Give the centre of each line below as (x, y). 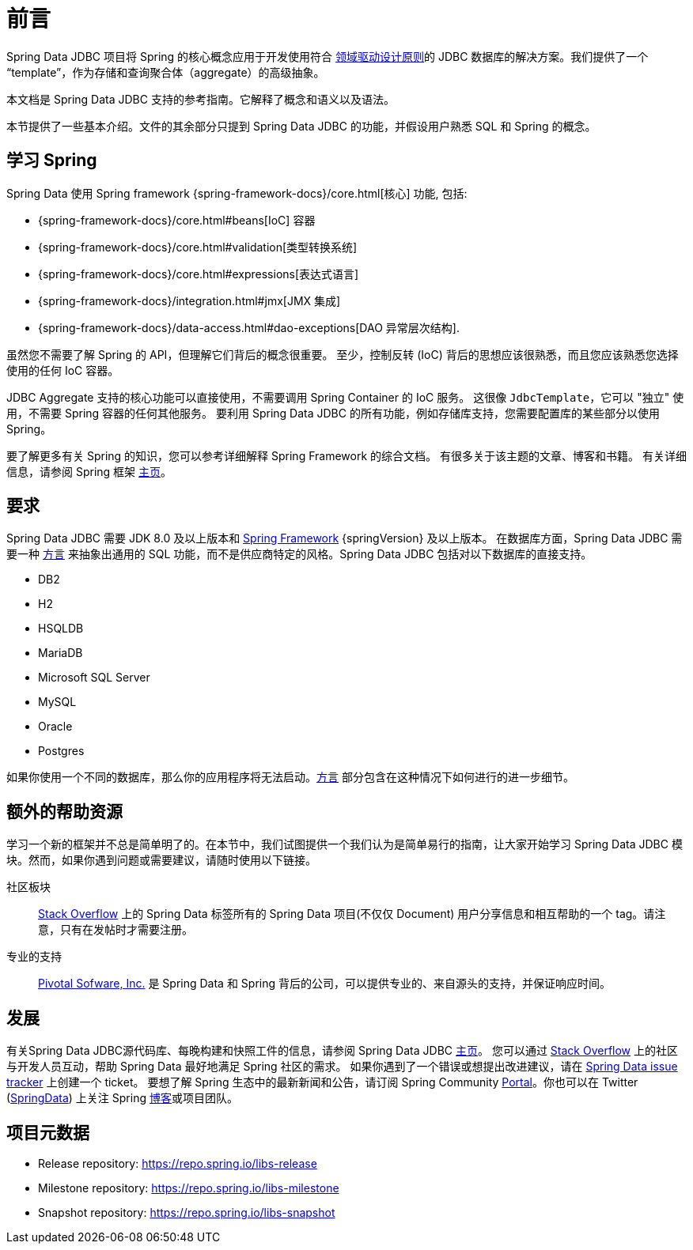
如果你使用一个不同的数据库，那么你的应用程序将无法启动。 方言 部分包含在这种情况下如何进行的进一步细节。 (290, 777)
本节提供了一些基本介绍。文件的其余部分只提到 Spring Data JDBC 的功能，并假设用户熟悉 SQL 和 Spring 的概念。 (301, 126)
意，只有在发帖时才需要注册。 (116, 930)
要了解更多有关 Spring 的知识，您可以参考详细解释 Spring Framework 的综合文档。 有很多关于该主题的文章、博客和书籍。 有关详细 (346, 455)
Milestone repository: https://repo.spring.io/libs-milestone (189, 1188)
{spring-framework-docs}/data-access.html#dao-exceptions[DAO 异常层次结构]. (249, 327)
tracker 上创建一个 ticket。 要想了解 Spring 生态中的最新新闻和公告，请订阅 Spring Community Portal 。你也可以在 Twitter (322, 1082)
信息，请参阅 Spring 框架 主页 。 (89, 471)
